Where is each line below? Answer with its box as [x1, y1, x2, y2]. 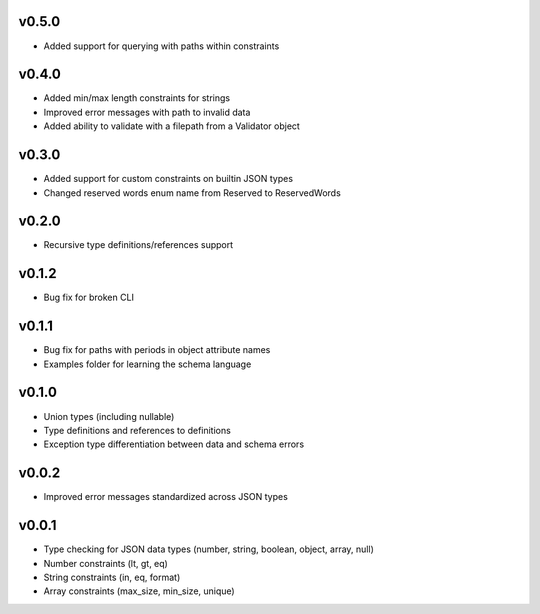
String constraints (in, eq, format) [43, 571, 181, 583]
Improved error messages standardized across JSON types [43, 491, 289, 503]
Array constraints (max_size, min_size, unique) [43, 585, 235, 597]
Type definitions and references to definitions [43, 424, 232, 436]
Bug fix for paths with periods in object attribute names [43, 344, 271, 356]
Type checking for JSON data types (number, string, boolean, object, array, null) [43, 543, 374, 555]
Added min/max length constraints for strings [43, 92, 230, 104]
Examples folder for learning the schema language [43, 358, 252, 370]
